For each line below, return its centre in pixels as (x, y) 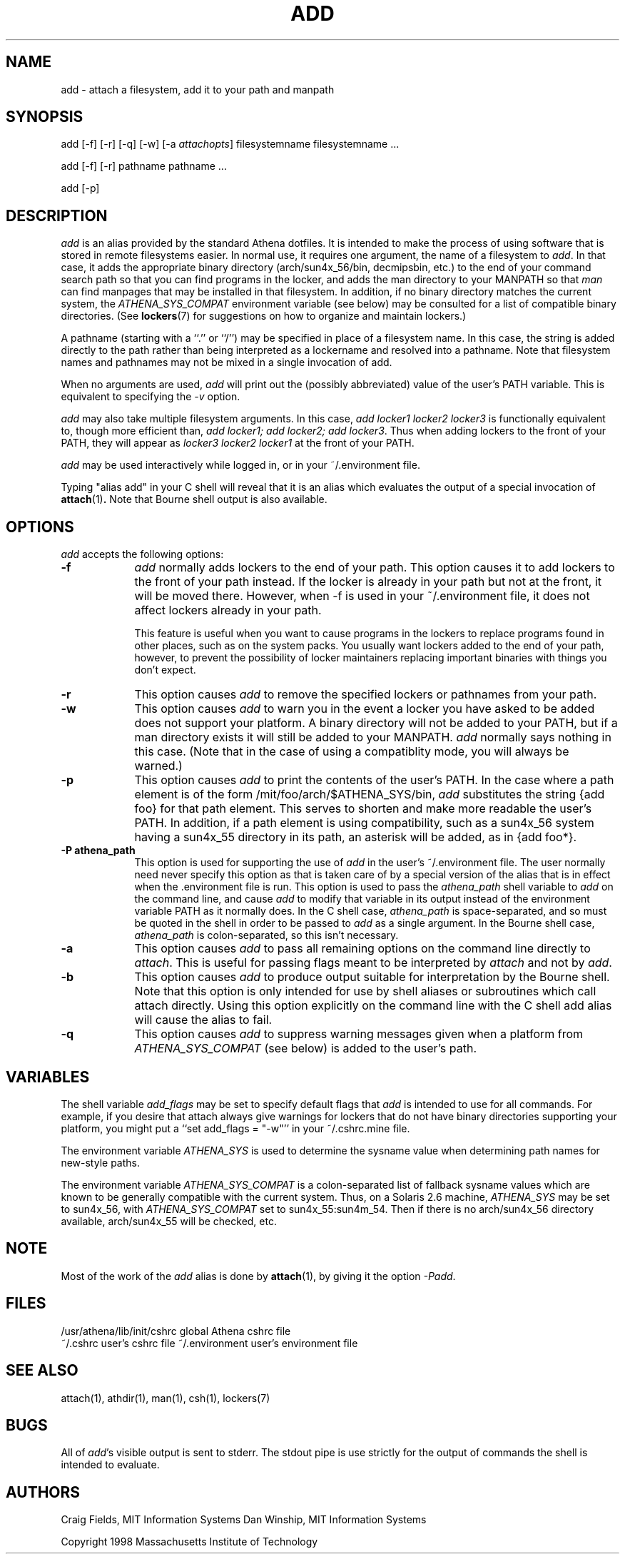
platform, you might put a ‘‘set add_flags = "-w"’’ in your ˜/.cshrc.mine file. (235, 1128)
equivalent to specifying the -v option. (151, 397)
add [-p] (80, 188)
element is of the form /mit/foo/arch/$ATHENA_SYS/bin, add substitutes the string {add (370, 794)
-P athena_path (98, 850)
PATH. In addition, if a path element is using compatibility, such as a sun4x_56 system (364, 823)
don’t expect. (165, 670)
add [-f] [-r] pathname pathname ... (144, 166)
